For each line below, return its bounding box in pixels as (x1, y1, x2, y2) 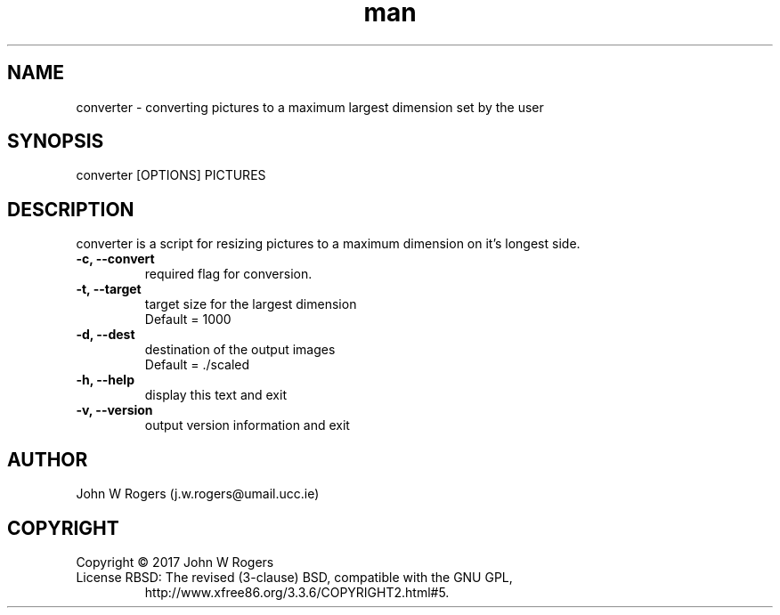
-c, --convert (76, 251, 155, 267)
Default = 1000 (144, 312, 232, 328)
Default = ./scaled (144, 357, 250, 373)
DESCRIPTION (7, 198, 134, 221)
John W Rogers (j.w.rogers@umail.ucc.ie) (76, 486, 320, 502)
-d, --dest (76, 327, 135, 343)
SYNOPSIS (7, 130, 104, 153)
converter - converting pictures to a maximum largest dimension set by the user (76, 99, 544, 115)
